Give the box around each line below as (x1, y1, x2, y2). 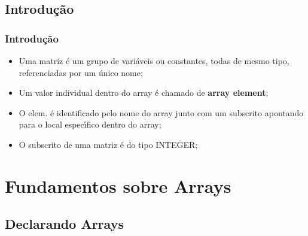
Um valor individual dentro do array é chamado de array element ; (19, 86, 269, 99)
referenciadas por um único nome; (19, 66, 143, 78)
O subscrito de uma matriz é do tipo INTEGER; (19, 138, 198, 150)
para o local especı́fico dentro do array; (19, 118, 161, 131)
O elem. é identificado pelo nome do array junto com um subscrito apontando (19, 106, 304, 119)
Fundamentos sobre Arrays (5, 173, 231, 198)
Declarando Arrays (5, 214, 124, 233)
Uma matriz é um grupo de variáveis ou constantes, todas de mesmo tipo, (19, 55, 289, 66)
